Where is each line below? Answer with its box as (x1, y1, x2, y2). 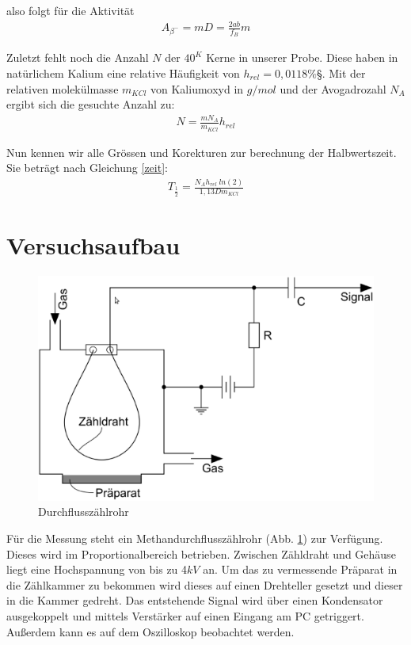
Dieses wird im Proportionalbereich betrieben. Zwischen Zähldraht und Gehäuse (6, 545, 396, 562)
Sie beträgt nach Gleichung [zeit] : (6, 159, 168, 176)
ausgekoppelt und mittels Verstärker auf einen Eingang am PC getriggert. (6, 608, 364, 624)
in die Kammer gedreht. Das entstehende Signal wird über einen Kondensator (6, 592, 383, 609)
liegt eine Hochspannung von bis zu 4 (6, 561, 188, 578)
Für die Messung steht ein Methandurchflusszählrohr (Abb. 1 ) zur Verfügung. (6, 530, 383, 547)
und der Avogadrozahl (280, 80, 386, 97)
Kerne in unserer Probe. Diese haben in (206, 49, 398, 66)
